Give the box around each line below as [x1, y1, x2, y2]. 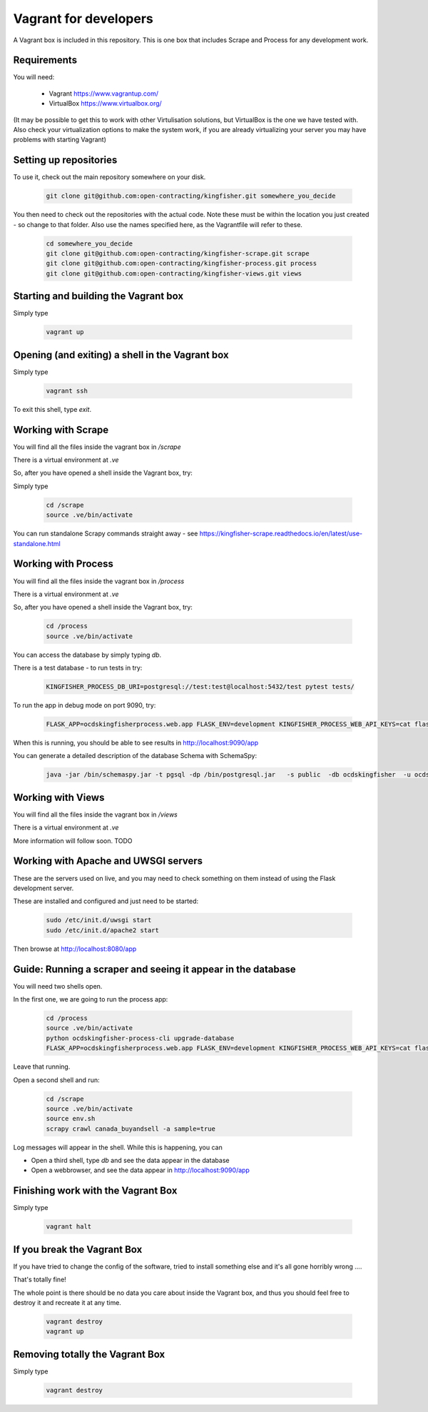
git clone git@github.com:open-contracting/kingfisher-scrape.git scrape [46, 250, 310, 258]
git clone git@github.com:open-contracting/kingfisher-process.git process [46, 259, 317, 268]
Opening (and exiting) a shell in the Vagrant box [13, 348, 229, 360]
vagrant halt [46, 1223, 92, 1231]
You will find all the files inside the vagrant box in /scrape [13, 443, 181, 451]
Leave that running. [13, 1062, 71, 1071]
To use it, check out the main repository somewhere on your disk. [13, 173, 206, 181]
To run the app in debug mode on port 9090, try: [13, 701, 156, 710]
